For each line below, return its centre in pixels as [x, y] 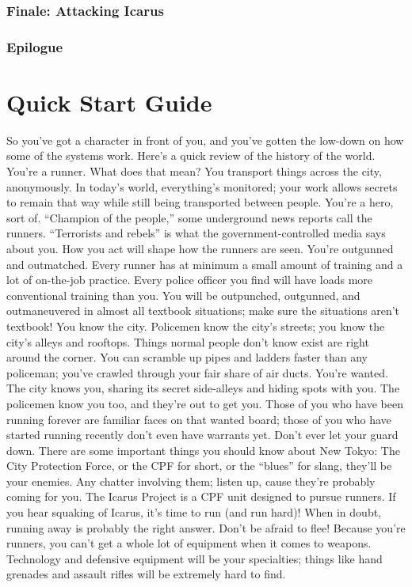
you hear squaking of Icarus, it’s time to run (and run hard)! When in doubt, [194, 512]
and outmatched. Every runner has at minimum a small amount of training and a [205, 264]
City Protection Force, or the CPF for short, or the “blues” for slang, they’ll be [199, 466]
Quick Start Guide [109, 102]
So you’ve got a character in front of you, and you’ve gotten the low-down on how [205, 140]
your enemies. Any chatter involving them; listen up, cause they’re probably [191, 481]
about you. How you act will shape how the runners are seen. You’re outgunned [200, 248]
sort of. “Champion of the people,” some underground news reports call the [189, 217]
